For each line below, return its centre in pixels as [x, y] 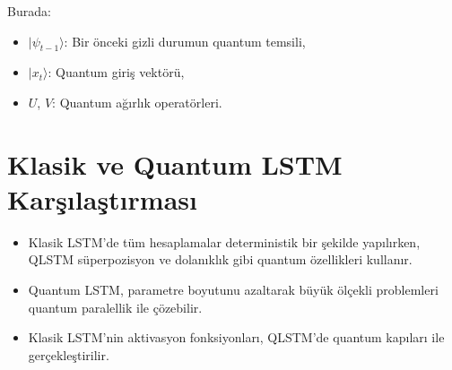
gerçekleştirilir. [69, 354]
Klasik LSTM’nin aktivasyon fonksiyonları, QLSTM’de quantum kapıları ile [236, 337]
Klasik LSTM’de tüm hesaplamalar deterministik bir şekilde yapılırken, [224, 241]
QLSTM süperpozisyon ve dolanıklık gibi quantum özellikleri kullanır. [220, 259]
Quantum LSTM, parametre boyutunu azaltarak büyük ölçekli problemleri [233, 290]
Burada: [29, 11]
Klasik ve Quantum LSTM [175, 163]
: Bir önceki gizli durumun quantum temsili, [185, 41]
